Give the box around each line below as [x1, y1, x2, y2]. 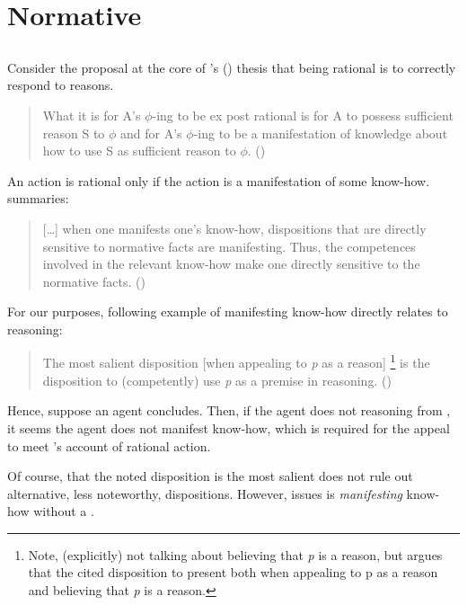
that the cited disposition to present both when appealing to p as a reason [28, 563, 438, 582]
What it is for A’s [42, 105, 141, 124]
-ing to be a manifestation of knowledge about [193, 123, 448, 142]
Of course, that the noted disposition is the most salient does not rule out [7, 467, 413, 485]
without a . [33, 502, 94, 520]
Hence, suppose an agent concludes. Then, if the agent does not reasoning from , [7, 401, 451, 420]
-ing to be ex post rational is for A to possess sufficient [152, 105, 454, 124]
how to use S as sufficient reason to [42, 141, 236, 160]
